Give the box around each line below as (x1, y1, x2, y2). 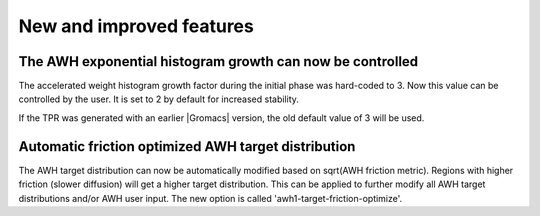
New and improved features (18, 15, 254, 37)
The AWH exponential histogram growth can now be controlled (18, 53, 419, 70)
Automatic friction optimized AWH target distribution (18, 138, 356, 155)
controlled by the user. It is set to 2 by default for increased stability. (18, 93, 300, 105)
